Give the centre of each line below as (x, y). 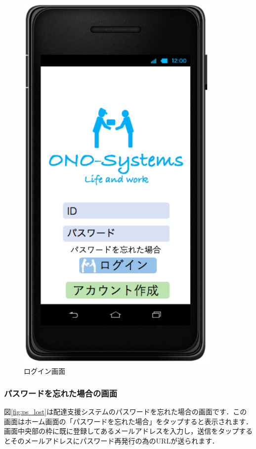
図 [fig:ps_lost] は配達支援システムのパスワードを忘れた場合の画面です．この (126, 411)
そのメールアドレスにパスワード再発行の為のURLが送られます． (115, 440)
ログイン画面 (44, 371)
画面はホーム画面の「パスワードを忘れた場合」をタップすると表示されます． (128, 421)
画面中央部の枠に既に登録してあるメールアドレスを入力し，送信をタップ (122, 431)
